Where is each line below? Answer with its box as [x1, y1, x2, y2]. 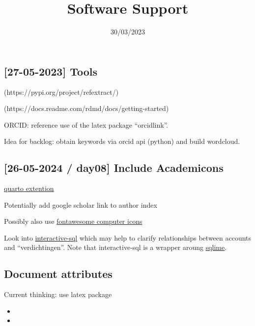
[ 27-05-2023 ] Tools [4, 63, 97, 79]
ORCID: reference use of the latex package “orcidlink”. [4, 119, 169, 130]
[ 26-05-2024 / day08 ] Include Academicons [4, 160, 224, 175]
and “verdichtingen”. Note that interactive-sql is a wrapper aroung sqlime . [4, 242, 227, 252]
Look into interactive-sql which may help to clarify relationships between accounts [4, 232, 252, 243]
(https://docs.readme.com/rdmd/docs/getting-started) [4, 103, 169, 113]
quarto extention [4, 183, 54, 193]
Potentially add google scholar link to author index [4, 199, 157, 210]
